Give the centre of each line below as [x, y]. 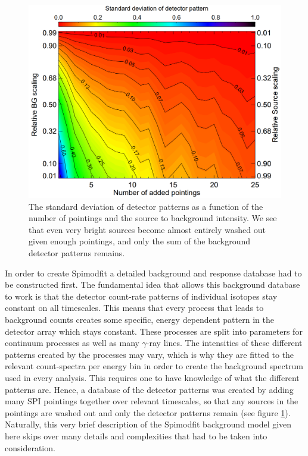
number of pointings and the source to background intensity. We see [153, 218]
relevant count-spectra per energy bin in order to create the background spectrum [154, 366]
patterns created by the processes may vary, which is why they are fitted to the [150, 354]
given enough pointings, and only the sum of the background [140, 241]
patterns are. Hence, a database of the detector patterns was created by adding [149, 389]
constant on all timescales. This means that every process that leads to [134, 308]
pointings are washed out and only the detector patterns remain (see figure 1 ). [148, 412]
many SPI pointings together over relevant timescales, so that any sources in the [152, 401]
